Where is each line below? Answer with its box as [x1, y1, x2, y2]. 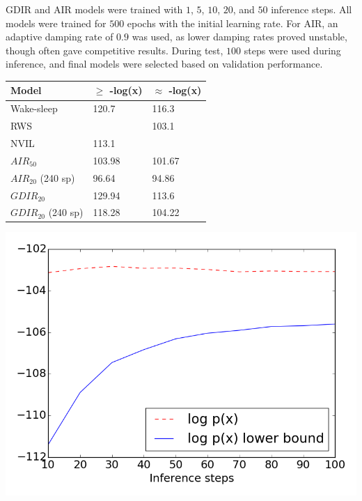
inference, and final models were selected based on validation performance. [6, 56, 323, 71]
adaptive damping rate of [6, 29, 113, 44]
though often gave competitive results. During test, [6, 43, 223, 57]
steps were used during [244, 43, 341, 57]
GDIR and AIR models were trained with [6, 2, 183, 16]
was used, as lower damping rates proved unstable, [132, 29, 347, 44]
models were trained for [6, 15, 107, 30]
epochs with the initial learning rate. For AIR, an [127, 15, 338, 30]
